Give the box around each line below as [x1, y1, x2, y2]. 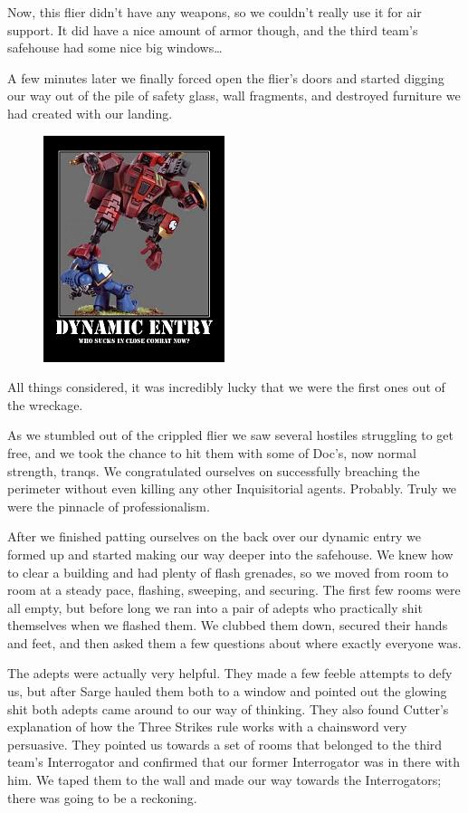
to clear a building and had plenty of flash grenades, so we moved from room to [7, 562, 449, 581]
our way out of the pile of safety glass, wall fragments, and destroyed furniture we [7, 86, 461, 105]
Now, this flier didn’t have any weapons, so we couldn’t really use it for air [7, 3, 422, 21]
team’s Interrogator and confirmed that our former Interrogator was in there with [7, 752, 460, 771]
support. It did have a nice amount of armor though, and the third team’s [7, 20, 418, 39]
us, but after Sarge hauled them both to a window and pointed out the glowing [7, 682, 447, 701]
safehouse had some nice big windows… [7, 38, 223, 57]
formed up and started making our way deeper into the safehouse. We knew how [7, 544, 454, 563]
